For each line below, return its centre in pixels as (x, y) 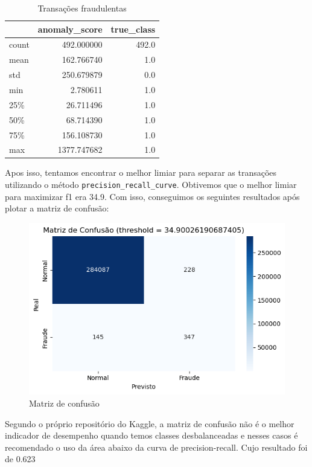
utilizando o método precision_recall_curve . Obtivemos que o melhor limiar (151, 185)
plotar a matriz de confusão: (57, 208)
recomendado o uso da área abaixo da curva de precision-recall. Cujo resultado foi (156, 447)
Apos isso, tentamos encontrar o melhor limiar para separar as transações (141, 172)
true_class (133, 29)
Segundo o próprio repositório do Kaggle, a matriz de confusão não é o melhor (150, 423)
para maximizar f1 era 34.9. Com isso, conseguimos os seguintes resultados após (152, 196)
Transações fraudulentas (82, 8)
